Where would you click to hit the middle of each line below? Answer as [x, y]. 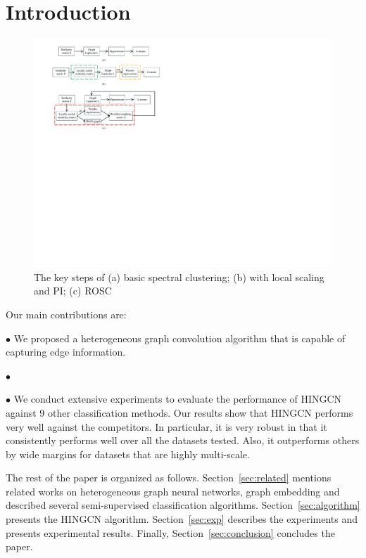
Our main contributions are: [66, 314]
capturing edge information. [66, 352]
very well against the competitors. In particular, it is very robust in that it [166, 426]
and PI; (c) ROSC [73, 291]
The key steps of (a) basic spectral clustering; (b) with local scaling [179, 277]
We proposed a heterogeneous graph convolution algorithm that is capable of [179, 338]
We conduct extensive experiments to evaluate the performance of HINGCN [178, 399]
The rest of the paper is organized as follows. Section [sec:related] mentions [169, 478]
